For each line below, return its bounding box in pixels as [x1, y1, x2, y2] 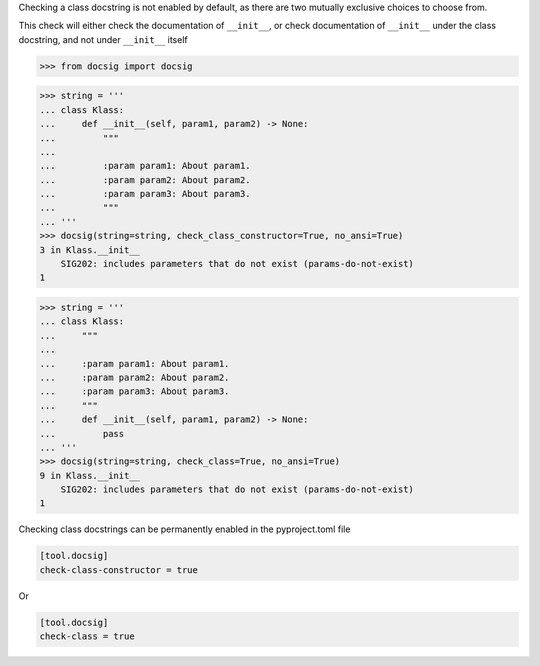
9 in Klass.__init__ [39, 470, 140, 481]
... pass [39, 428, 125, 439]
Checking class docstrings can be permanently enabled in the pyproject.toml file [18, 523, 351, 535]
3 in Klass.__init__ [39, 244, 140, 255]
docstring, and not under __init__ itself [18, 33, 189, 45]
